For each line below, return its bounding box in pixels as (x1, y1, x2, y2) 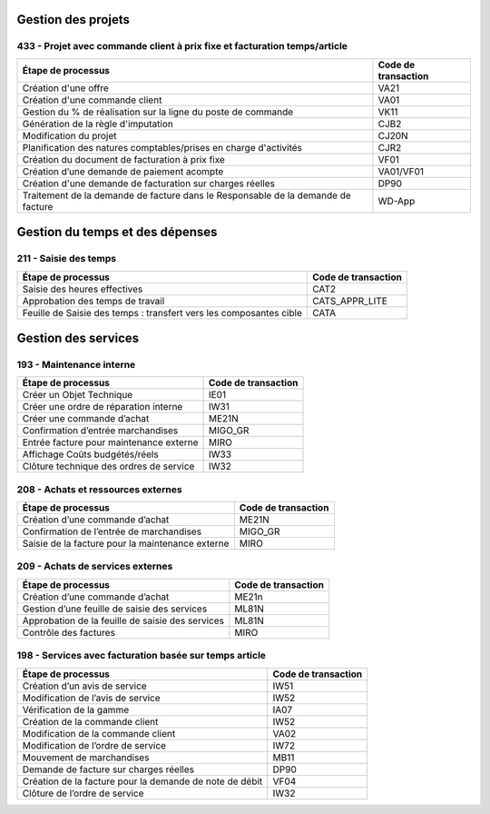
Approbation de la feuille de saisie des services (22, 614, 224, 627)
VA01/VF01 (377, 164, 425, 177)
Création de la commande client (22, 715, 159, 728)
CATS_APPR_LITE (311, 294, 387, 307)
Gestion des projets (16, 12, 131, 27)
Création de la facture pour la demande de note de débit (22, 775, 263, 788)
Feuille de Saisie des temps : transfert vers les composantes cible (22, 306, 303, 319)
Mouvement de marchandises (22, 750, 150, 763)
